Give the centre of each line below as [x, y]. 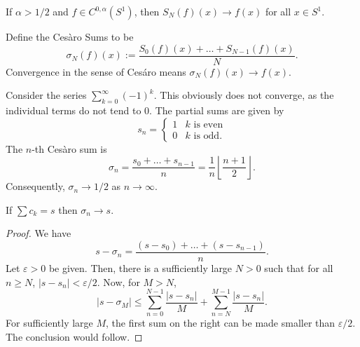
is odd [207, 136]
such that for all [299, 268]
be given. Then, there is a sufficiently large [140, 268]
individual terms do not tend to [74, 110]
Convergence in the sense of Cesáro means [96, 71]
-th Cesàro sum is [69, 148]
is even [208, 125]
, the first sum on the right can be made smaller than [221, 323]
